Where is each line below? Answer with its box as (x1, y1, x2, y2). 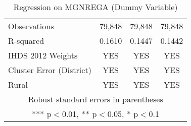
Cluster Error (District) (8, 64, 91, 76)
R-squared (8, 35, 44, 46)
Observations (8, 20, 54, 32)
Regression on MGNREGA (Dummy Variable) (13, 1, 178, 13)
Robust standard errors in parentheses (28, 93, 163, 105)
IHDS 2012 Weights (8, 49, 78, 61)
